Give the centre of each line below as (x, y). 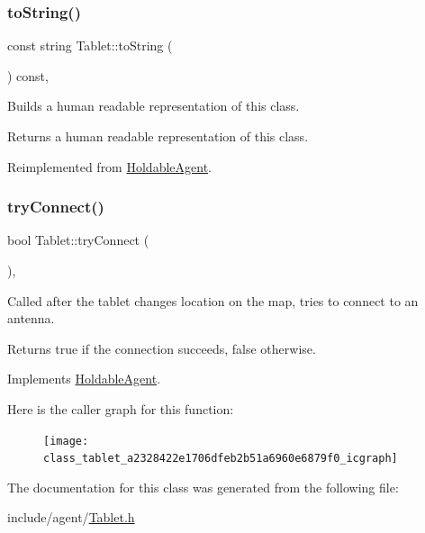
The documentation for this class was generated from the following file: (203, 487)
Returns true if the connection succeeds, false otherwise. (162, 348)
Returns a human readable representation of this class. (158, 136)
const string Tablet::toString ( (90, 45)
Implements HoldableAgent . (84, 379)
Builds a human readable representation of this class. (154, 106)
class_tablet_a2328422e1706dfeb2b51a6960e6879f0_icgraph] (221, 459)
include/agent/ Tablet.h (71, 517)
